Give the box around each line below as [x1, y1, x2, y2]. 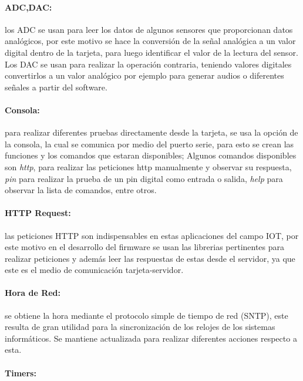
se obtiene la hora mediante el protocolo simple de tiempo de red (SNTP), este [5, 309, 288, 321]
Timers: [5, 366, 36, 379]
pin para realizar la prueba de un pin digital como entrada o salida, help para [5, 172, 283, 184]
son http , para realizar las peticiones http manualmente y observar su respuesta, [5, 160, 292, 173]
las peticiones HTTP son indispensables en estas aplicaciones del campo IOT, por [5, 229, 299, 241]
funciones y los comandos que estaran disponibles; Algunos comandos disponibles [5, 149, 297, 161]
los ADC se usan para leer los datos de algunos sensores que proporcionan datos [5, 23, 293, 35]
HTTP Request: [5, 207, 71, 219]
